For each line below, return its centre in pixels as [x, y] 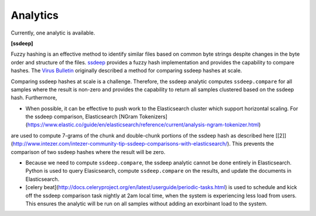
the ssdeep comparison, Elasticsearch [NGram [82, 116]
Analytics [35, 15]
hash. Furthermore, [34, 98]
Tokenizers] [153, 116]
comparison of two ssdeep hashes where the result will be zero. [88, 152]
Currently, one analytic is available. [53, 33]
